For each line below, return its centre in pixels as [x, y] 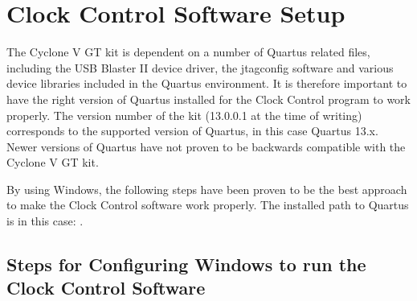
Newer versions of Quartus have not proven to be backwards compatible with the [206, 146]
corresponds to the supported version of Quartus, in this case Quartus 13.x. [192, 131]
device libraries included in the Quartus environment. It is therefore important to [207, 83]
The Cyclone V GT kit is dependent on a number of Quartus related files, [188, 52]
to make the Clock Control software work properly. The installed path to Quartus [208, 205]
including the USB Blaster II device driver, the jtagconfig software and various [200, 67]
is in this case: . [45, 221]
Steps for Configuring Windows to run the [186, 264]
